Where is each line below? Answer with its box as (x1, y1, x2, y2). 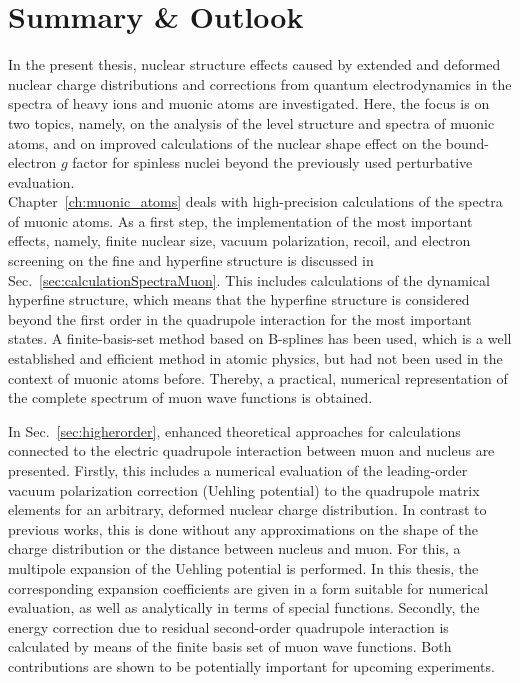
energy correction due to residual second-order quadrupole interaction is (8, 616, 449, 637)
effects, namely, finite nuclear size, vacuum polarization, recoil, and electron (8, 230, 471, 251)
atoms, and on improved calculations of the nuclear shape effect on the (8, 132, 442, 153)
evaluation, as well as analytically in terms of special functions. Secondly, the (8, 597, 480, 618)
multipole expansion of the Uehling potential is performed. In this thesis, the (8, 557, 479, 578)
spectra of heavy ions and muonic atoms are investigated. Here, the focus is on (8, 93, 490, 114)
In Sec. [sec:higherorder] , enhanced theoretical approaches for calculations (8, 420, 461, 441)
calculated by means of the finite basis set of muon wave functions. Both (8, 636, 452, 657)
